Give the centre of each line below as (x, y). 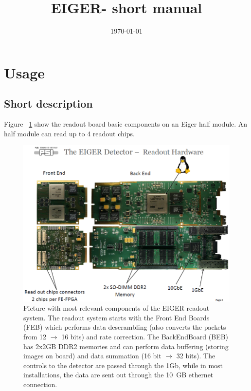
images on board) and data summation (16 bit (92, 356)
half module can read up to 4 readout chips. (69, 133)
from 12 (35, 337)
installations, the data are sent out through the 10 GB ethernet (118, 375)
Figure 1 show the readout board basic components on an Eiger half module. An (126, 124)
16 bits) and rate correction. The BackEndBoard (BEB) (145, 337)
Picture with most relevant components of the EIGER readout (117, 308)
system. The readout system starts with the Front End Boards (117, 317)
